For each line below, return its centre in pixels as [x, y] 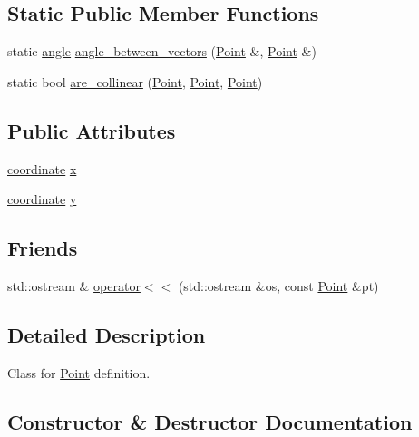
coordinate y [42, 199]
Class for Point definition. [79, 372]
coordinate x [42, 168]
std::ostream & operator [74, 285]
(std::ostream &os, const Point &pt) [278, 285]
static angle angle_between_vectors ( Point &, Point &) [162, 51]
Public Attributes [92, 130]
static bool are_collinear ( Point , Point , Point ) [135, 81]
